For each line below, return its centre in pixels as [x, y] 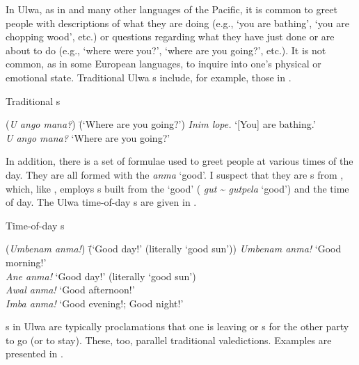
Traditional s [33, 100]
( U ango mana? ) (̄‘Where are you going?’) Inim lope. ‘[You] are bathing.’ [161, 124]
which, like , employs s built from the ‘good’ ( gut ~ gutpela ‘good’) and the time [177, 188]
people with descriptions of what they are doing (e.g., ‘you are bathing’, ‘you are [177, 23]
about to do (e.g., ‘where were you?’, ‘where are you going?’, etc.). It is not [166, 50]
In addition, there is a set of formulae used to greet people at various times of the [179, 161]
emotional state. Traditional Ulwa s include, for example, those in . [149, 77]
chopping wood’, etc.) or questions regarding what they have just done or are [170, 36]
